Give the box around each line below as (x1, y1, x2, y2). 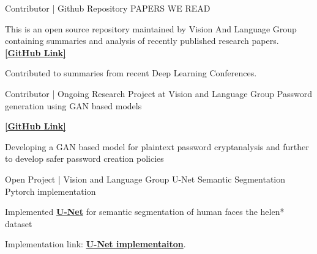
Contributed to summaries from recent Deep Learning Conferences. (5, 67, 257, 79)
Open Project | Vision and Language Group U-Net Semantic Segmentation (5, 172, 286, 185)
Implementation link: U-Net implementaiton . (5, 238, 186, 250)
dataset (5, 217, 32, 230)
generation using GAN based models (5, 99, 142, 112)
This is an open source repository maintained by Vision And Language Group (5, 22, 297, 35)
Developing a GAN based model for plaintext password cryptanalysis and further (5, 140, 309, 153)
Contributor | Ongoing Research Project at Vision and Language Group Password (5, 87, 312, 100)
